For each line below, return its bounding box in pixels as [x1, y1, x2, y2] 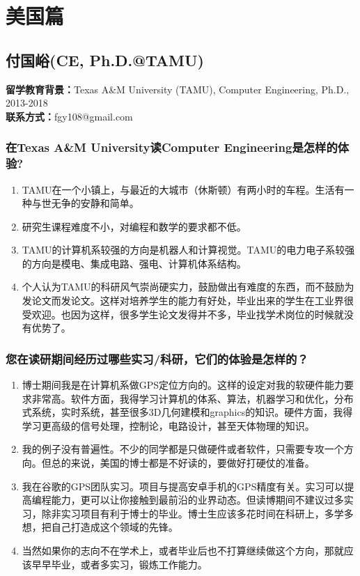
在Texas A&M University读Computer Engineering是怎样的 [6, 139, 338, 156]
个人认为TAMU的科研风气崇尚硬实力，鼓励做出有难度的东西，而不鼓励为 [22, 279, 354, 294]
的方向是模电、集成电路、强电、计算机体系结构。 [22, 256, 246, 270]
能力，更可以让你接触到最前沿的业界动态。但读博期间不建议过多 [51, 492, 344, 507]
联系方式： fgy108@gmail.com [6, 109, 133, 123]
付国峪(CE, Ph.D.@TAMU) [6, 49, 205, 70]
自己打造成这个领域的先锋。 [51, 520, 178, 534]
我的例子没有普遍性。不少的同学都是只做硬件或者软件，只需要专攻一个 [22, 442, 344, 456]
